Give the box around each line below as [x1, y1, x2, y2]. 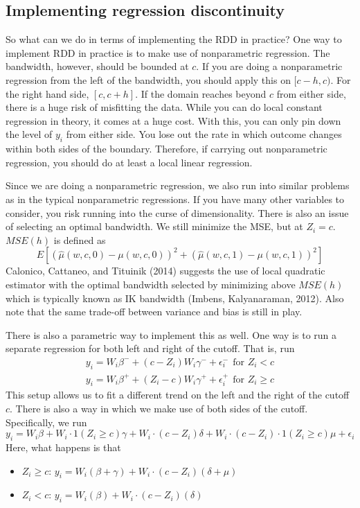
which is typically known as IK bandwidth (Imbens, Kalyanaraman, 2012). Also [6, 290, 344, 305]
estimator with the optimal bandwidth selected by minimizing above [6, 277, 296, 291]
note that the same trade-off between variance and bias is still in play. [6, 304, 303, 319]
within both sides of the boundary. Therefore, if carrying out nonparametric [6, 141, 327, 156]
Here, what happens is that [6, 439, 121, 454]
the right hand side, [6, 86, 89, 100]
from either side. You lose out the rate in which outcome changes [66, 127, 342, 141]
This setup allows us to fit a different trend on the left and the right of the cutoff [6, 387, 350, 402]
